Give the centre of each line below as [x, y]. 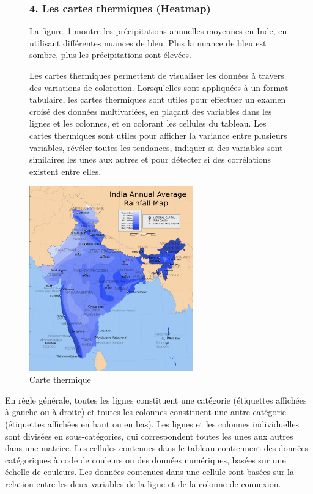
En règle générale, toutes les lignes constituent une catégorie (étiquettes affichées [156, 400]
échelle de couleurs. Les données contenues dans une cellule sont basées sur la [149, 472]
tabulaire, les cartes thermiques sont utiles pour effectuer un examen [158, 99]
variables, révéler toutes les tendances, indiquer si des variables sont [156, 147]
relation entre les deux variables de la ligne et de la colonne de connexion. [143, 484]
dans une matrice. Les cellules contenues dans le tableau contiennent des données [157, 448]
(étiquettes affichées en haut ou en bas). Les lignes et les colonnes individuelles [152, 424]
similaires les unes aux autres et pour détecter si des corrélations [150, 159]
